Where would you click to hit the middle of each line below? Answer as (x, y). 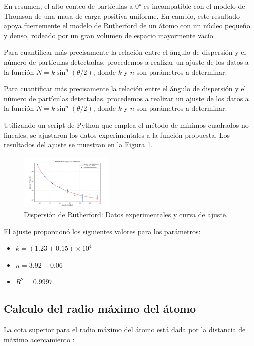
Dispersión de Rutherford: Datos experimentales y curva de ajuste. (126, 214)
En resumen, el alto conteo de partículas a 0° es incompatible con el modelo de (125, 6)
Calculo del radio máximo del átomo (100, 308)
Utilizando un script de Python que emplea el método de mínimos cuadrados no (126, 125)
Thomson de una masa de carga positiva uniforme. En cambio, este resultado (122, 16)
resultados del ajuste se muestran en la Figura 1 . (78, 145)
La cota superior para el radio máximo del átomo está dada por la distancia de (125, 329)
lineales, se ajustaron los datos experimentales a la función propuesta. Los (117, 135)
